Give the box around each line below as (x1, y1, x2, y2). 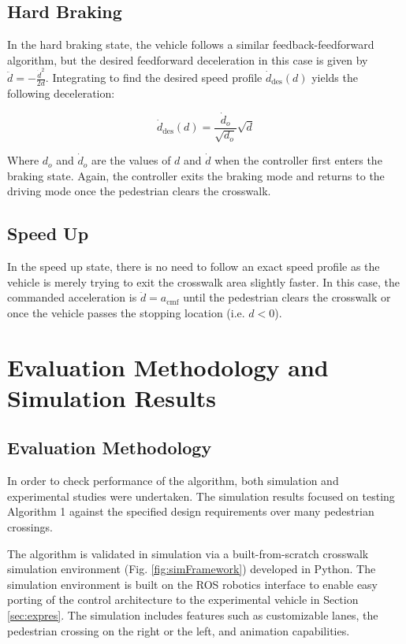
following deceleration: (7, 84, 115, 101)
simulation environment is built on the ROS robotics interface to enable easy (7, 576, 378, 592)
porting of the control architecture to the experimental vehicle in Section (7, 591, 359, 608)
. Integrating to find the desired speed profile (45, 69, 263, 86)
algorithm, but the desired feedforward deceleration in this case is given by (7, 51, 368, 68)
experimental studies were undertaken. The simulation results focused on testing (7, 487, 395, 504)
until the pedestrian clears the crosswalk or (183, 289, 391, 305)
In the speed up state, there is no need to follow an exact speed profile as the (7, 258, 380, 275)
